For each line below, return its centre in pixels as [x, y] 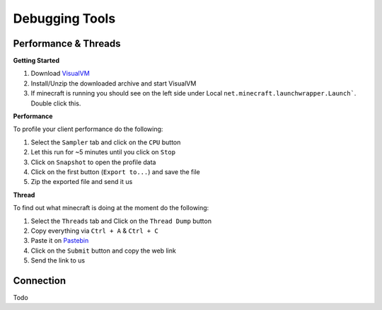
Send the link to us [58, 260]
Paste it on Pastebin [60, 241]
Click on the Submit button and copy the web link [103, 251]
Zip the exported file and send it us [82, 182]
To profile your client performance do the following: [88, 129]
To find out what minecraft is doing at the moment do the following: [111, 208]
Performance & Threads [67, 44]
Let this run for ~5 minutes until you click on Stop [103, 152]
